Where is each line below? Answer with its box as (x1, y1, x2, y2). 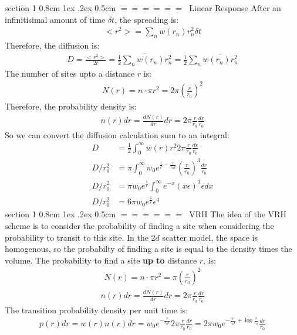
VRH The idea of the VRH (189, 208, 286, 220)
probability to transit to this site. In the (5, 231, 148, 243)
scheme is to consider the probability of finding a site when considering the (5, 220, 274, 232)
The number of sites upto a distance (5, 67, 135, 80)
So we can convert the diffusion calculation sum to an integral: (5, 128, 230, 141)
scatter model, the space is (162, 231, 258, 243)
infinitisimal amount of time (5, 13, 106, 25)
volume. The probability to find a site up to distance (5, 254, 197, 266)
